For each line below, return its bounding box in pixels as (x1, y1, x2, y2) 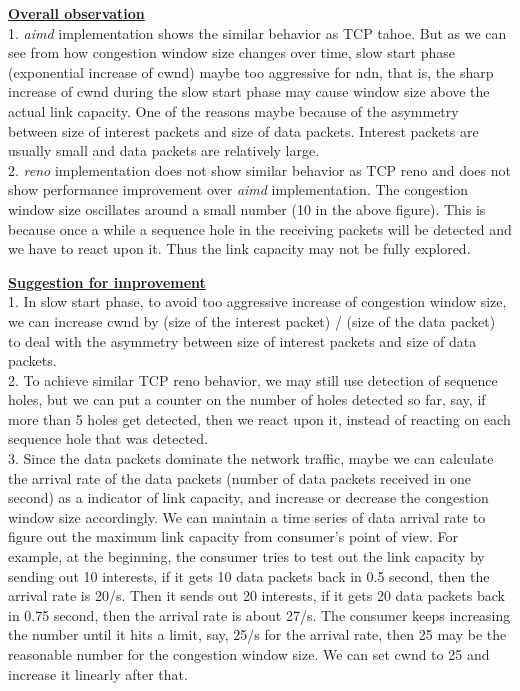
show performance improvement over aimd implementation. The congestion (8, 179, 469, 200)
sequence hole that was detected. (8, 428, 209, 449)
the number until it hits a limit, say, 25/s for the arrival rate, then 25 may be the (8, 624, 507, 645)
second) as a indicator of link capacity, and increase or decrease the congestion (8, 487, 489, 508)
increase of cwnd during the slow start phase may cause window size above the (8, 81, 490, 102)
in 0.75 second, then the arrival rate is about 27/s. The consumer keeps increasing (8, 604, 511, 625)
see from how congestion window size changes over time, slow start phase (8, 42, 456, 63)
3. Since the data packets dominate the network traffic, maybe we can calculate (8, 448, 494, 469)
